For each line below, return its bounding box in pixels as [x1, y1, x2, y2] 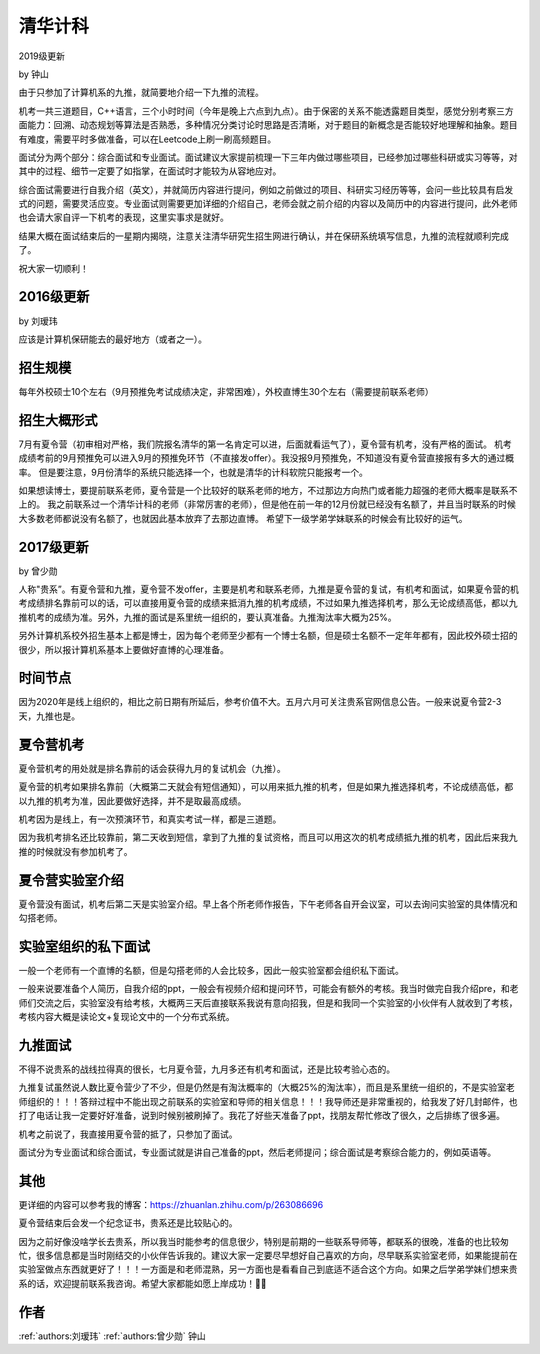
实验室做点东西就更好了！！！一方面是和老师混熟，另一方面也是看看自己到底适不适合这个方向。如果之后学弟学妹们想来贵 [18, 1263, 518, 1275]
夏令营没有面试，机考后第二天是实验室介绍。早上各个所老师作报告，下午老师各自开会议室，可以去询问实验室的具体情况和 [18, 898, 518, 910]
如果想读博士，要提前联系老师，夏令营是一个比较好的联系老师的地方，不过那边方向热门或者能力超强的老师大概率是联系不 [18, 484, 518, 496]
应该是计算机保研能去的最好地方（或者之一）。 [18, 333, 207, 345]
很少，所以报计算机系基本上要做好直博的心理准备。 [18, 643, 229, 655]
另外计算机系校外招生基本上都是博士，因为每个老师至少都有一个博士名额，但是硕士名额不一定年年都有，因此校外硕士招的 [18, 630, 518, 642]
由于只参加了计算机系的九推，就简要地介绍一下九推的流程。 [18, 86, 264, 99]
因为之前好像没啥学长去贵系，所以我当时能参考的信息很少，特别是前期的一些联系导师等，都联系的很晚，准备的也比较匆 [18, 1235, 509, 1247]
